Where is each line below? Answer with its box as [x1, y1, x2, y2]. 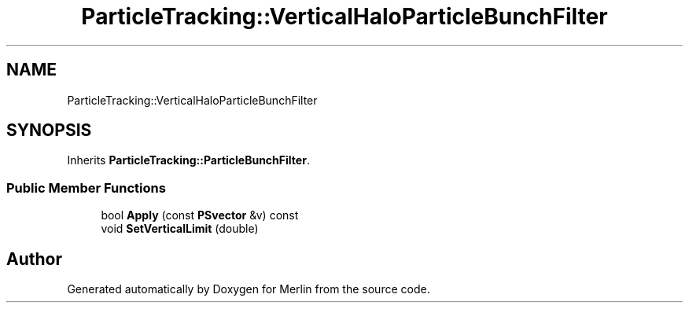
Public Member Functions [6, 179, 166, 196]
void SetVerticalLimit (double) [101, 222, 259, 236]
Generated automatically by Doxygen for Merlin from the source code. [67, 282, 430, 296]
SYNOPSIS [6, 120, 92, 141]
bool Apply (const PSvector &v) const [101, 208, 299, 223]
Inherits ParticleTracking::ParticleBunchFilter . [67, 153, 310, 167]
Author [6, 248, 62, 269]
